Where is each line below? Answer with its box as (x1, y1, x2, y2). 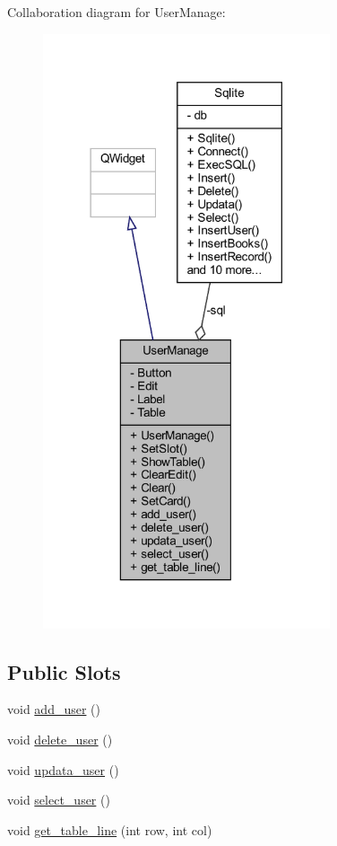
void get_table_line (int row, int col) (7, 820, 212, 839)
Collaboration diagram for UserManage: (7, 3, 226, 21)
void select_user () (7, 790, 110, 809)
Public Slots (7, 657, 121, 685)
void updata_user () (7, 760, 119, 779)
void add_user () (7, 700, 100, 718)
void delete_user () (7, 729, 113, 748)
